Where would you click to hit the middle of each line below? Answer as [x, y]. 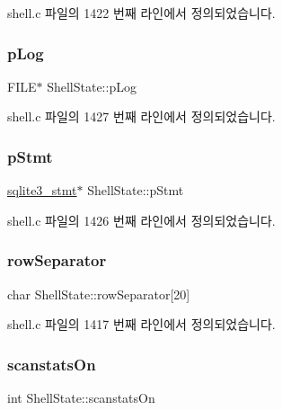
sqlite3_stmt [42, 190]
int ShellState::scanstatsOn [81, 398]
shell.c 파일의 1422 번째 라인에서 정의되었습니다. [141, 13]
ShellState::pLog [92, 86]
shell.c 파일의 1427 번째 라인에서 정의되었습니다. [141, 116]
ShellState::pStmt [136, 190]
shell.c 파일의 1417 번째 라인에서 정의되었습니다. [141, 324]
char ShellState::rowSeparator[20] [99, 294]
